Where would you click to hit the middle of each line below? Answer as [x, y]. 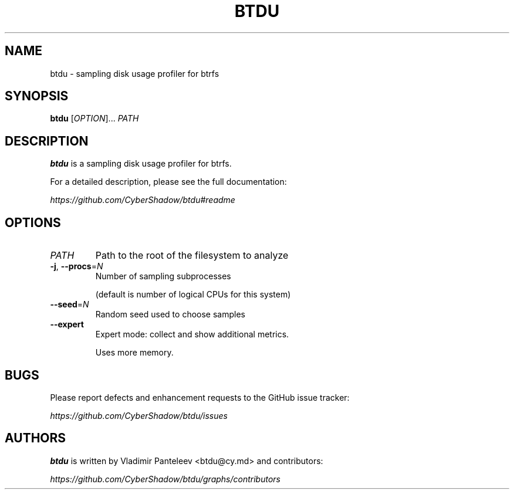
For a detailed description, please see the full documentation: [168, 182]
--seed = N [70, 304]
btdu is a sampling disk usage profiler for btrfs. [141, 164]
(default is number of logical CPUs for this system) [193, 295]
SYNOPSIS [37, 96]
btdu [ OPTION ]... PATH [94, 119]
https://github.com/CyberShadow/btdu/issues [139, 415]
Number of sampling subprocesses [163, 276]
